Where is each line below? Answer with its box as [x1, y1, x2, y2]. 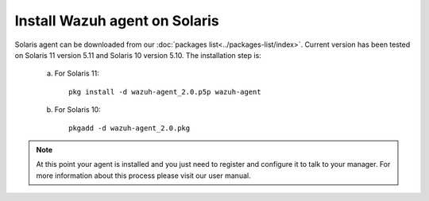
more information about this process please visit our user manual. [36, 171, 251, 180]
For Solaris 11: [54, 68, 99, 79]
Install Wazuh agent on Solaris [14, 12, 219, 29]
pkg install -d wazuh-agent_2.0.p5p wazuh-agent [68, 87, 261, 96]
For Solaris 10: [54, 105, 101, 114]
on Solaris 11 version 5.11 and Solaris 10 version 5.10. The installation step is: [14, 50, 261, 60]
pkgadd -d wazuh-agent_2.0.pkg [68, 123, 191, 133]
